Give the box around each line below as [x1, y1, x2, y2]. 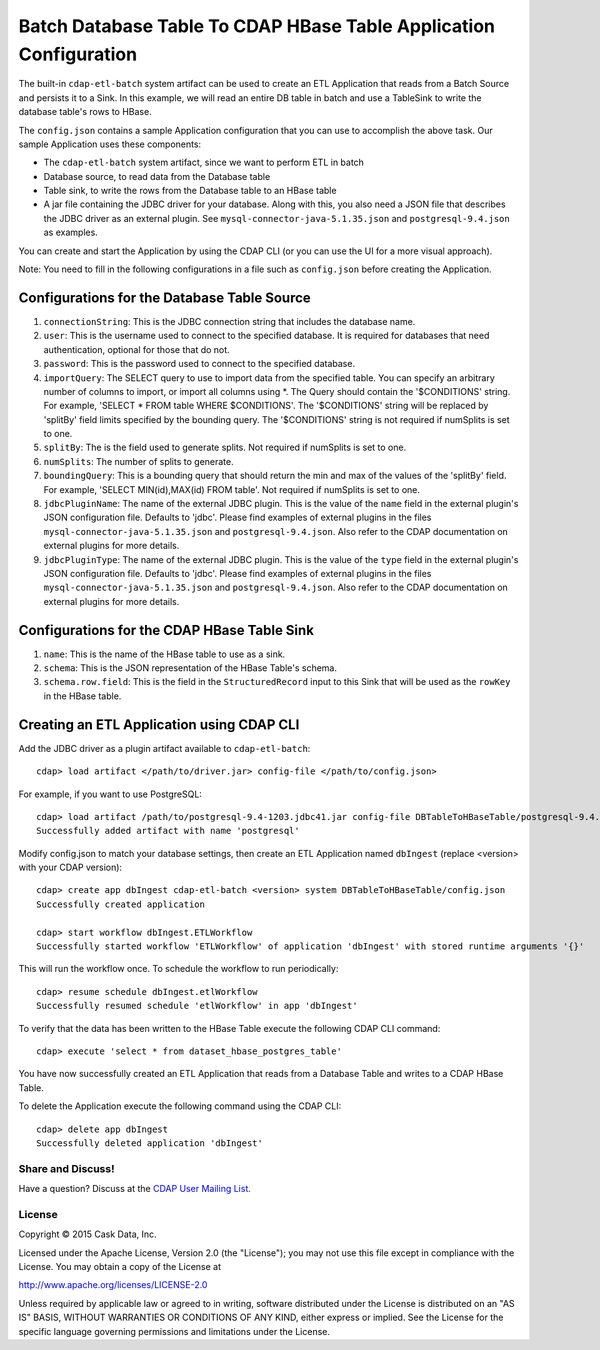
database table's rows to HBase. [18, 106, 152, 118]
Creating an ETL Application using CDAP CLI [18, 716, 300, 733]
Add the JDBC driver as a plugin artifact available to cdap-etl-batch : [18, 742, 311, 754]
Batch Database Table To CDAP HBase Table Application [18, 15, 495, 37]
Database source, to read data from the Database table [43, 170, 271, 182]
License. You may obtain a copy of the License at [18, 1261, 222, 1272]
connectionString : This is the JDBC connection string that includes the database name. [43, 315, 416, 327]
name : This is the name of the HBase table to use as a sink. [43, 648, 286, 660]
